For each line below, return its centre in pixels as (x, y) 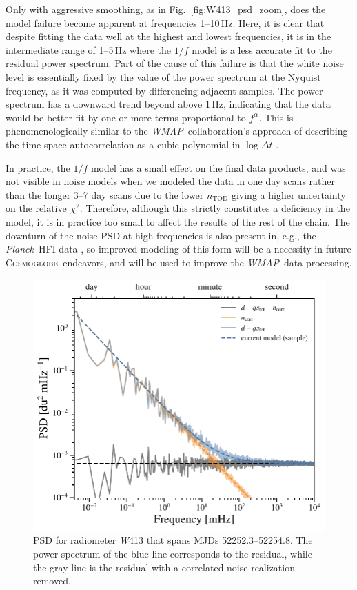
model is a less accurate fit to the (262, 49)
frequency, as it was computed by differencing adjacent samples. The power (164, 90)
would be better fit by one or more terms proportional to (126, 117)
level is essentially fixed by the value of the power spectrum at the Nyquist (163, 76)
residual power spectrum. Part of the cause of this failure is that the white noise (175, 63)
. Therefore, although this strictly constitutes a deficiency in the (215, 208)
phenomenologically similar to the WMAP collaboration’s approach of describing (177, 131)
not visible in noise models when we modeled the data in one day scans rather (170, 181)
